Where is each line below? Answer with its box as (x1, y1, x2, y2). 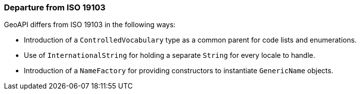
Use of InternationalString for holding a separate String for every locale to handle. (24, 51, 315, 60)
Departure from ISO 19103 (4, 2, 106, 12)
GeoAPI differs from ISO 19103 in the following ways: (4, 20, 176, 29)
